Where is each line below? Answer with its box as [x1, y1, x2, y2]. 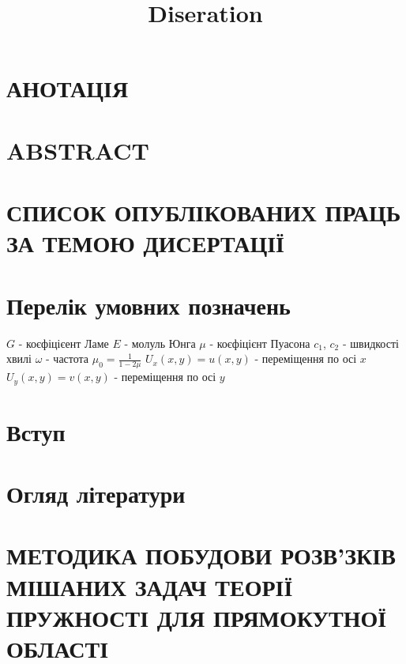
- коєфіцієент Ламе [18, 334, 109, 351]
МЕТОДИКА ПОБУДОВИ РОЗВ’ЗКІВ [6, 539, 396, 572]
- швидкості [342, 334, 399, 351]
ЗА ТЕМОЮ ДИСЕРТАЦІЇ [6, 227, 284, 259]
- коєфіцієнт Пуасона [209, 334, 310, 351]
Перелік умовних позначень [6, 289, 291, 321]
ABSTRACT [6, 134, 149, 166]
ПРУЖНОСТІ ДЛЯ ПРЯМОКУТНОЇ [6, 601, 387, 633]
